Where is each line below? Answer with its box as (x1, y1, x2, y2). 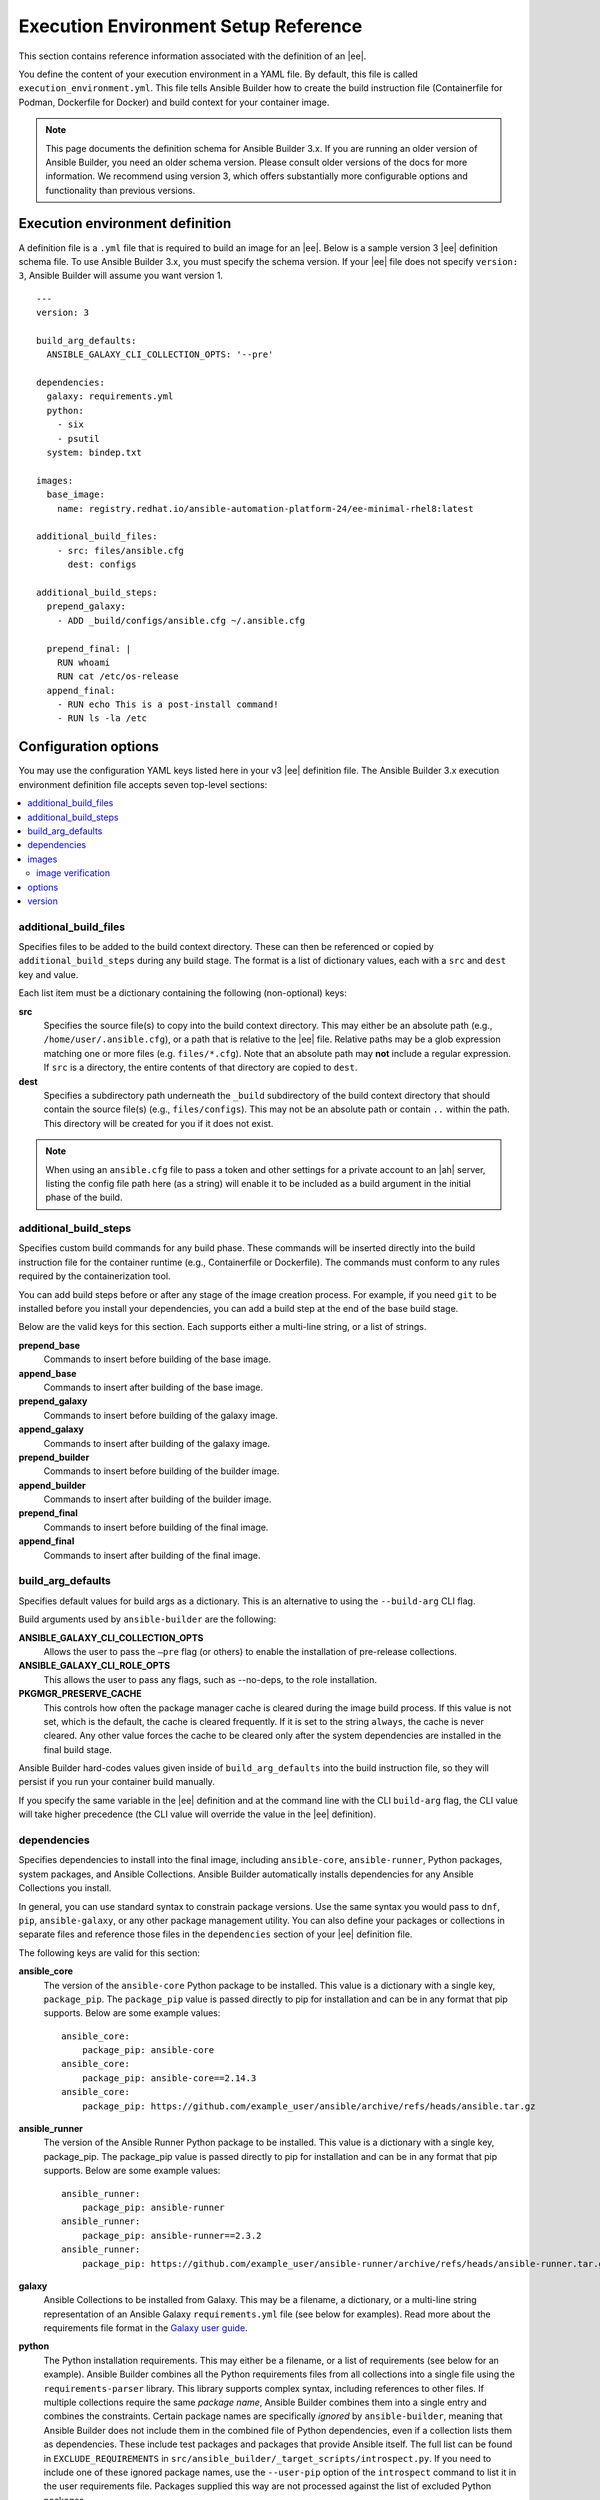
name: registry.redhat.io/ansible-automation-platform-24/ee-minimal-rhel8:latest (56, 503, 474, 514)
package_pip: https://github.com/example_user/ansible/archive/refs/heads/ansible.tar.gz (81, 2100, 536, 2112)
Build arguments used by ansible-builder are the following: (18, 1613, 277, 1625)
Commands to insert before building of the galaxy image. (43, 1409, 279, 1421)
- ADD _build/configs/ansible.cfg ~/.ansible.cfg (56, 615, 305, 626)
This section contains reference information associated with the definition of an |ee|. (18, 50, 367, 62)
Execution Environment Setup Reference (18, 15, 363, 37)
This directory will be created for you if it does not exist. (43, 1117, 274, 1129)
